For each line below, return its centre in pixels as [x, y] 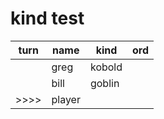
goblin [104, 83]
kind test [47, 18]
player [66, 99]
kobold [106, 67]
